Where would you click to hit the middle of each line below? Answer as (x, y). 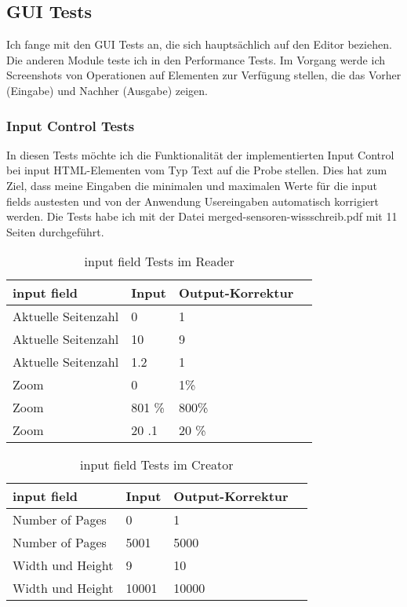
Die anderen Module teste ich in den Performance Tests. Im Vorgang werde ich (196, 59)
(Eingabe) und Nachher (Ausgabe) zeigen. (107, 90)
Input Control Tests (71, 125)
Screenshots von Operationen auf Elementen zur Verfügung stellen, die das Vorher (204, 75)
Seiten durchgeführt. (55, 231)
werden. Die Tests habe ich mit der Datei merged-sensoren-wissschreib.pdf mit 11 (202, 216)
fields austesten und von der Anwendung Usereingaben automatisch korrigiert (193, 201)
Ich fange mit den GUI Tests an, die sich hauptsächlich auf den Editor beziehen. (199, 44)
